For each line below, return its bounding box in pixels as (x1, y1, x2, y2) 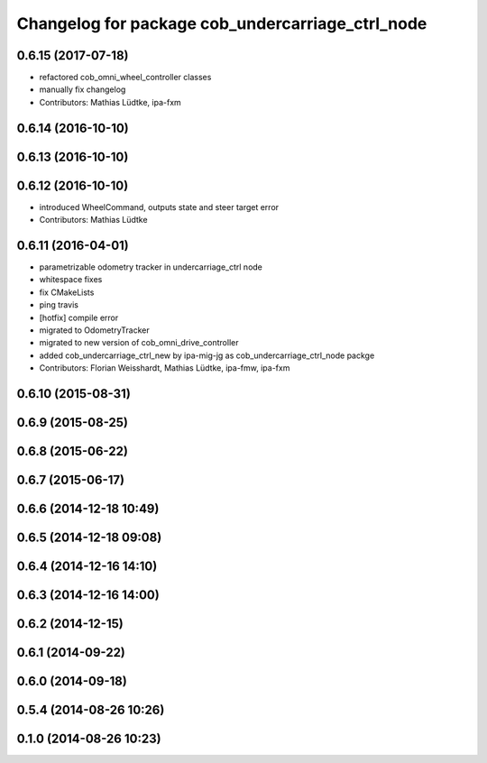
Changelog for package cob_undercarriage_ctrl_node (16, 14, 427, 33)
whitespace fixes (39, 274, 103, 285)
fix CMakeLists (39, 287, 95, 298)
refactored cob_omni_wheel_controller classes (39, 72, 212, 83)
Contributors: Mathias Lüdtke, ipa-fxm (39, 97, 182, 107)
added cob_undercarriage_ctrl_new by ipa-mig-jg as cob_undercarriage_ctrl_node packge (39, 350, 375, 361)
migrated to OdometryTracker (39, 325, 151, 336)
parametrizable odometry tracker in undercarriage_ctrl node (39, 262, 263, 272)
